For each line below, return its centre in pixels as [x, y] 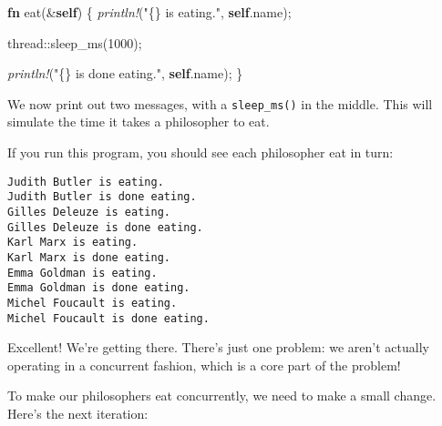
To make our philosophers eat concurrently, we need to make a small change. [222, 396]
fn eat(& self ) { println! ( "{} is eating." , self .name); [149, 12]
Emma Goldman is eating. [82, 273]
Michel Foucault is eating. [93, 303]
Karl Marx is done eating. [89, 257]
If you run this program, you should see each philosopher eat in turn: [200, 152]
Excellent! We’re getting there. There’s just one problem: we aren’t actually [218, 347]
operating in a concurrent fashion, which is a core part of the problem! [204, 365]
